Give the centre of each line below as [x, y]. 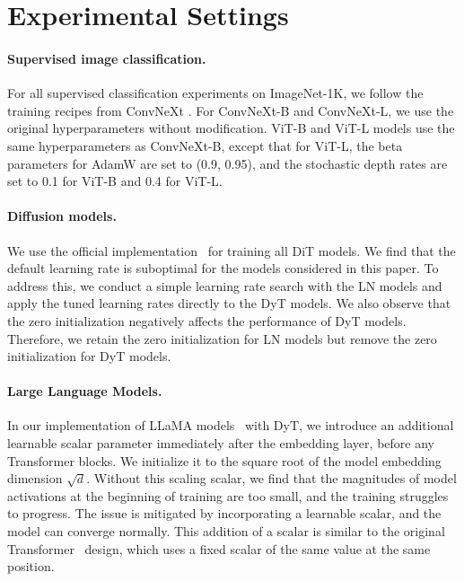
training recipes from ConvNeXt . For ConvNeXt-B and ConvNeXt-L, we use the [231, 110]
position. [31, 566]
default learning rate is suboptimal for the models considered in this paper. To [223, 268]
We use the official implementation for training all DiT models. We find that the [232, 250]
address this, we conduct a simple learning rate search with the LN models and [225, 285]
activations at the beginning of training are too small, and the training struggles [228, 495]
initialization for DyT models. [89, 356]
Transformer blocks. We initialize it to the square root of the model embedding [224, 460]
